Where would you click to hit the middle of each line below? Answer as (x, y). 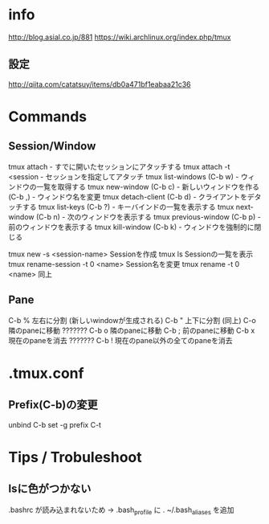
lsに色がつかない (50, 489)
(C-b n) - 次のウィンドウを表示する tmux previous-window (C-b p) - (148, 217)
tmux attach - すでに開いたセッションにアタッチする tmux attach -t (119, 166)
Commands (48, 116)
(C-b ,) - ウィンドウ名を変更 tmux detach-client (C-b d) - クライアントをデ (131, 196)
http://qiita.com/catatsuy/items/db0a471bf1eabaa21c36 (100, 84)
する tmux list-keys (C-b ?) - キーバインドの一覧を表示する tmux (128, 207)
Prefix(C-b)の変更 (53, 405)
